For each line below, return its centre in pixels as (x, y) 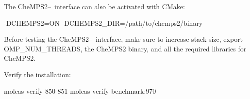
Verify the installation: (37, 74)
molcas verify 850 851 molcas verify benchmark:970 (80, 91)
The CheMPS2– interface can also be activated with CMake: (94, 6)
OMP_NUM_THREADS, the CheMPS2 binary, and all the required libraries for (125, 48)
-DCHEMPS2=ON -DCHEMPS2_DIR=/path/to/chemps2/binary (103, 23)
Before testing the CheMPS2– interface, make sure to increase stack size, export (124, 39)
